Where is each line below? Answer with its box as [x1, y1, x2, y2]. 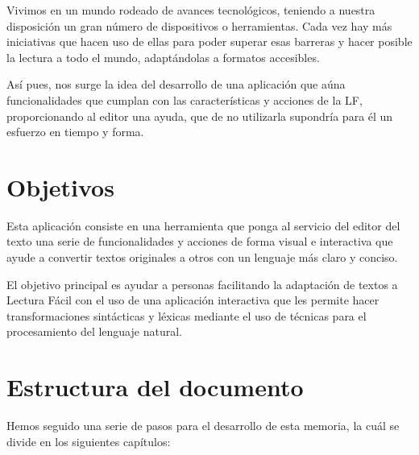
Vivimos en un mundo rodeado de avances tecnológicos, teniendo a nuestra [6, 2, 375, 18]
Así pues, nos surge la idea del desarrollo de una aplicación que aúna [6, 76, 346, 93]
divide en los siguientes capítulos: [6, 432, 171, 449]
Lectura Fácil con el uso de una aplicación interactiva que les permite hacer [6, 292, 380, 308]
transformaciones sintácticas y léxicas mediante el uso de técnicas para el [6, 307, 367, 324]
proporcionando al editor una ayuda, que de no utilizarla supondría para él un [6, 107, 393, 124]
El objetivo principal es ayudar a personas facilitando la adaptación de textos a [6, 275, 398, 292]
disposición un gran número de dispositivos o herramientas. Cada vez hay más [6, 17, 392, 34]
